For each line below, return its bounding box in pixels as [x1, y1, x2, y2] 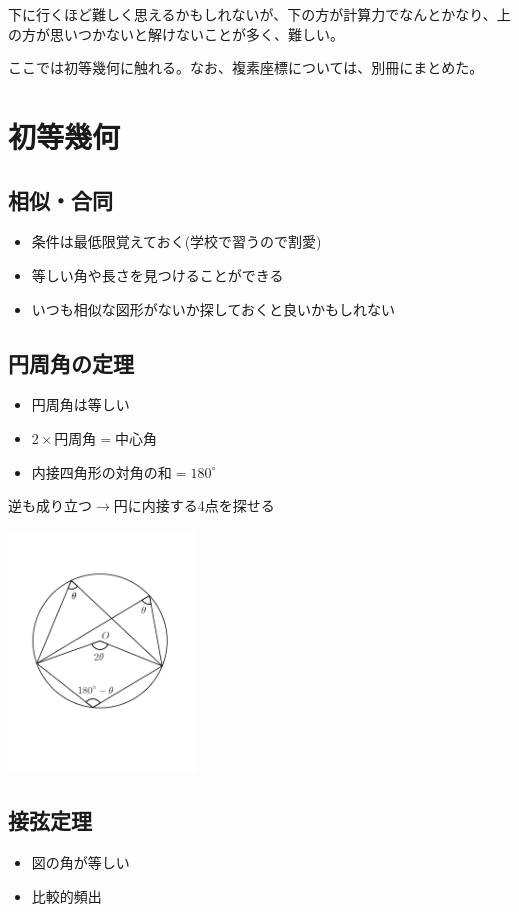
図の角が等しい [31, 852, 130, 873]
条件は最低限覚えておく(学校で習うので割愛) [31, 231, 322, 252]
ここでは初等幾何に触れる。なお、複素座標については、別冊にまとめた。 [8, 57, 484, 78]
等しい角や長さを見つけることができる [31, 264, 284, 285]
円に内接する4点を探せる [113, 495, 275, 516]
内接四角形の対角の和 [31, 461, 172, 482]
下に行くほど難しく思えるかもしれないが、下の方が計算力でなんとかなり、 [8, 4, 497, 24]
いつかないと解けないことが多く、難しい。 [63, 23, 344, 44]
